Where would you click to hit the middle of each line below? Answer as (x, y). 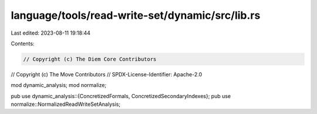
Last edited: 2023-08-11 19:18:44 (51, 33)
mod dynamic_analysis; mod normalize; (59, 85)
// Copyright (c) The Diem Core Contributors (90, 59)
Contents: (23, 43)
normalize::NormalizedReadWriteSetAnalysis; (65, 104)
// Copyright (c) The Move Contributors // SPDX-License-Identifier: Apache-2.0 (107, 74)
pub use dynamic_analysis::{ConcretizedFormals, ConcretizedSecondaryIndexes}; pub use (121, 96)
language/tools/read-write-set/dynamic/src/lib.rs (136, 15)
